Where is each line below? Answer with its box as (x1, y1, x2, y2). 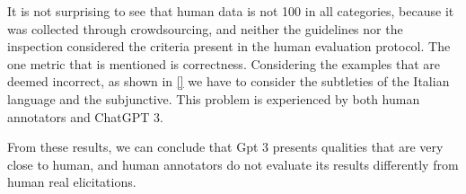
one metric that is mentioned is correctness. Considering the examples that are (7, 54, 441, 73)
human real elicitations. (7, 172, 136, 191)
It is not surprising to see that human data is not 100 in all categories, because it (7, 2, 454, 20)
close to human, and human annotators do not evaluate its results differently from (7, 154, 459, 173)
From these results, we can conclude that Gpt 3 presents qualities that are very (7, 137, 444, 156)
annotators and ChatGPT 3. (7, 107, 163, 126)
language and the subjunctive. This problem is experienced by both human (7, 89, 420, 108)
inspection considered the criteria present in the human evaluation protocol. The (7, 37, 451, 56)
